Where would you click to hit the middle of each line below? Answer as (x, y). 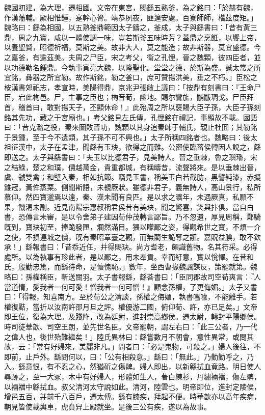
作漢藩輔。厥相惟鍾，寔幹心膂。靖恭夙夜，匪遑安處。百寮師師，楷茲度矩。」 (131, 17)
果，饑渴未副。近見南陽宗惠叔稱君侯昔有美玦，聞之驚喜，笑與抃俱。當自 (125, 206)
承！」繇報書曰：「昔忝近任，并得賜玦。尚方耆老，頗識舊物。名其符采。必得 (131, 247)
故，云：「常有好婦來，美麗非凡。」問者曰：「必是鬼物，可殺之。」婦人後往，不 (132, 347)
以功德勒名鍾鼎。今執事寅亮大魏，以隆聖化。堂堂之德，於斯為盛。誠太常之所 (132, 67)
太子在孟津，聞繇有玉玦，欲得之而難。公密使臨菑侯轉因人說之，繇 (150, 147)
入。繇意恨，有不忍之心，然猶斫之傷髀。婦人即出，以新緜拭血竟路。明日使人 (132, 366)
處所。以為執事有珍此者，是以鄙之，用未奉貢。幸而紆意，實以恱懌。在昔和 (129, 256)
